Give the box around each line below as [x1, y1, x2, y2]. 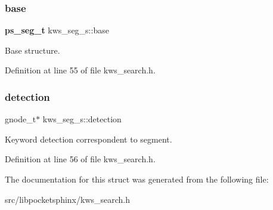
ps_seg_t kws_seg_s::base [5, 24, 109, 36]
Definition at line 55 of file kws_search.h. [5, 64, 156, 76]
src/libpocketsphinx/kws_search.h [5, 193, 131, 205]
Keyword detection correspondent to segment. [5, 132, 172, 145]
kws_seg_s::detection [42, 113, 122, 125]
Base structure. [5, 44, 60, 56]
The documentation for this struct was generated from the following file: [5, 173, 269, 185]
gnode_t [5, 113, 36, 125]
